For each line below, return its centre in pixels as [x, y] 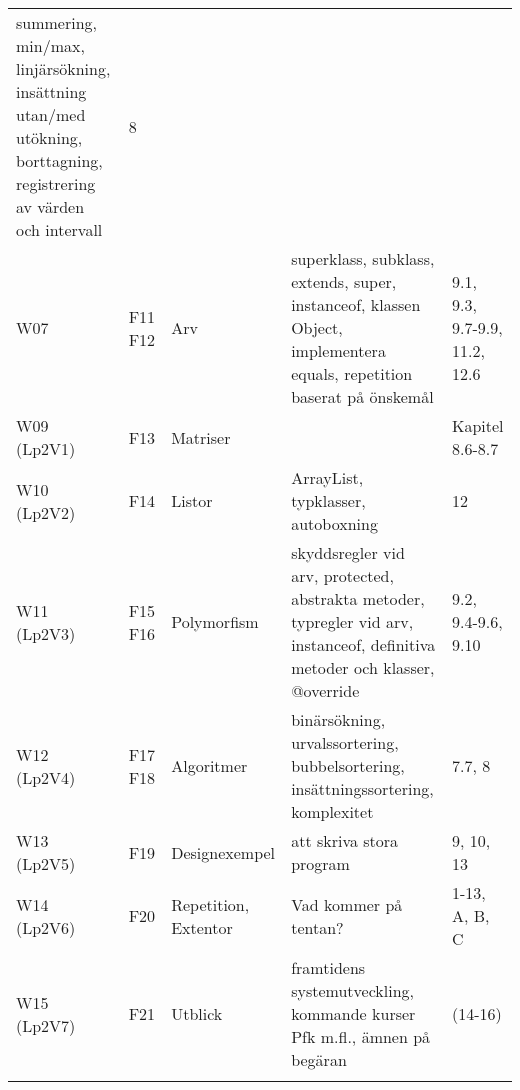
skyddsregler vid [348, 552]
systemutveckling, [353, 990]
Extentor [202, 927]
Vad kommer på [347, 904]
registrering [56, 183]
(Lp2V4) [46, 777]
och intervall [59, 229]
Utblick [197, 1013]
